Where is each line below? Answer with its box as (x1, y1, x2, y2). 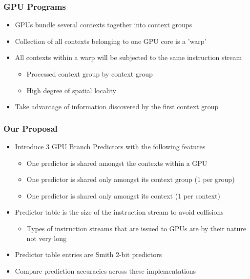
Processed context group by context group (26, 69, 153, 79)
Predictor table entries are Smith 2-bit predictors (15, 249, 162, 259)
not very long (26, 233, 66, 243)
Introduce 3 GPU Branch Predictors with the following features (15, 141, 206, 151)
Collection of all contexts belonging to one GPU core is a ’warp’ (15, 36, 207, 46)
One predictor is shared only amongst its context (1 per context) (26, 190, 220, 200)
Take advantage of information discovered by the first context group (15, 101, 219, 112)
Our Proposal (3, 122, 58, 134)
